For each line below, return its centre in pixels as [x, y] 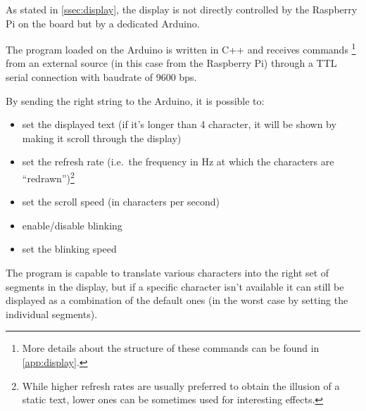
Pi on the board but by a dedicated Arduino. [103, 23]
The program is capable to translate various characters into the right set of [168, 273]
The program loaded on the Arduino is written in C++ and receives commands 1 [181, 48]
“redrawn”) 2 [48, 177]
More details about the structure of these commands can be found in [171, 348]
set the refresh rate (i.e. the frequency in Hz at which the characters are [178, 162]
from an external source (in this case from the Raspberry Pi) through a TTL [171, 63]
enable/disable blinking [72, 225]
